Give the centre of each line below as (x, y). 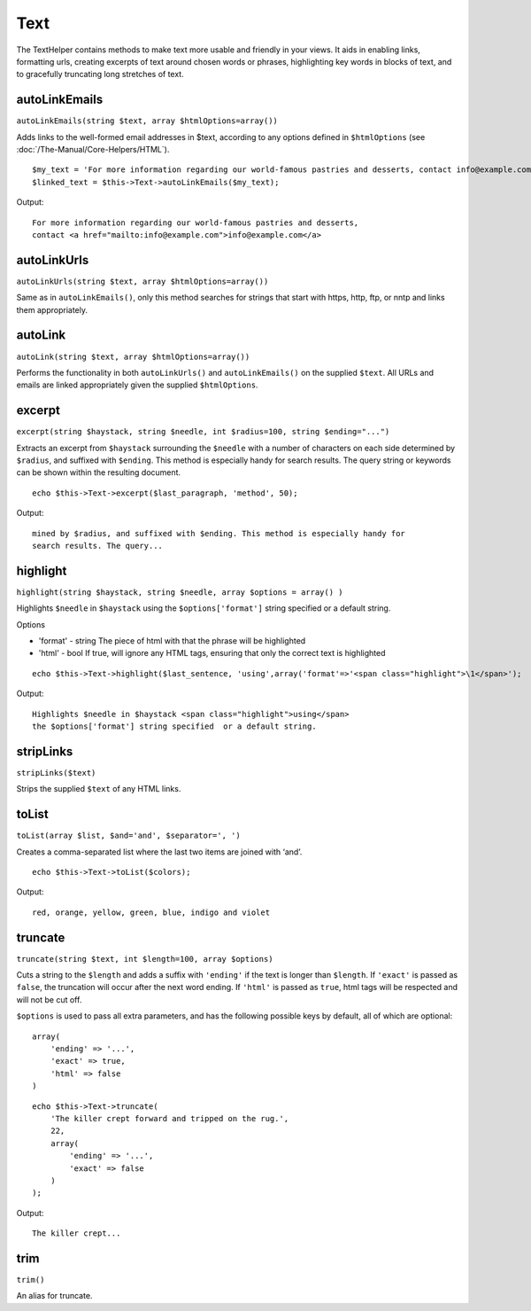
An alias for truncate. (54, 1296)
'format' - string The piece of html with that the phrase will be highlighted (172, 641)
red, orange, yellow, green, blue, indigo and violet (151, 912)
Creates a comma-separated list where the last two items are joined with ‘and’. (159, 852)
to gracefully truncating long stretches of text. (100, 74)
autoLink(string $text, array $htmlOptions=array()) (133, 356)
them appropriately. (52, 309)
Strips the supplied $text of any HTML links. (99, 789)
